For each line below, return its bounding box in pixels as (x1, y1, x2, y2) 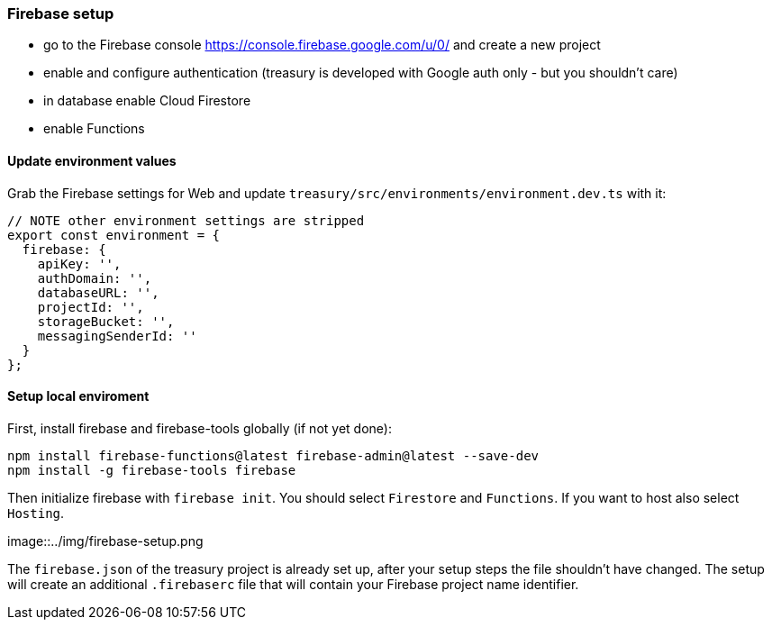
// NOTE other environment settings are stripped (7, 213, 365, 228)
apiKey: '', (37, 256, 122, 271)
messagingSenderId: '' (37, 328, 197, 343)
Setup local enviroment (7, 388, 150, 404)
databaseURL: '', (37, 285, 159, 300)
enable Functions (43, 121, 145, 137)
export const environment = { (7, 227, 221, 242)
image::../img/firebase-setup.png (7, 532, 204, 549)
